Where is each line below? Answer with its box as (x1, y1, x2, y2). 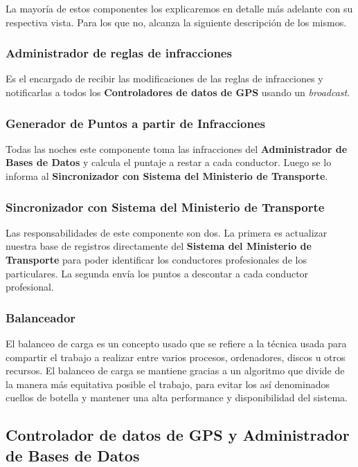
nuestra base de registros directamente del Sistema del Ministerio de (6, 239, 312, 253)
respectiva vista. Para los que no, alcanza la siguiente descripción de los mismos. (6, 15, 347, 29)
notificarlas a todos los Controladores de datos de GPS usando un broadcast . (6, 85, 350, 99)
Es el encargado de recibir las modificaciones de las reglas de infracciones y (6, 71, 323, 86)
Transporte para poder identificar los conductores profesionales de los (6, 253, 307, 266)
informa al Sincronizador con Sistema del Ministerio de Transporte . (6, 169, 328, 183)
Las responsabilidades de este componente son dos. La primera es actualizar (6, 225, 328, 239)
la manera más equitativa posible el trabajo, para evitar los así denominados (6, 376, 330, 391)
